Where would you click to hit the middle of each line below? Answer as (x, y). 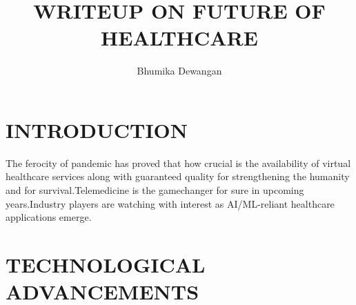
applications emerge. (49, 217)
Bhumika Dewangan (179, 71)
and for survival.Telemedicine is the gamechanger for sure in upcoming (155, 190)
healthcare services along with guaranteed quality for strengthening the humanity (178, 176)
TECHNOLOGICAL (106, 264)
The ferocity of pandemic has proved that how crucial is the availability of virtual (178, 163)
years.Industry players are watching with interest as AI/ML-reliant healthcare (170, 203)
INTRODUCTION (97, 129)
